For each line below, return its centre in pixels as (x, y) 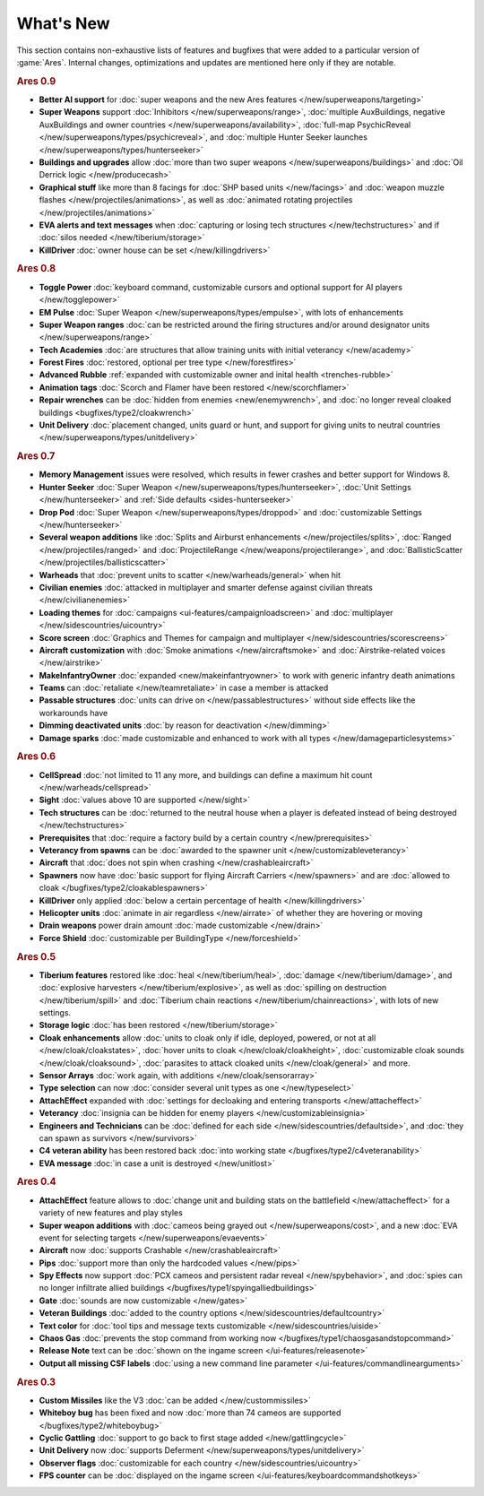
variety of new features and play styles (111, 1213)
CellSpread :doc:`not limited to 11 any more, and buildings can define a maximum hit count (206, 774)
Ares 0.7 (36, 456)
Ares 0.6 (36, 757)
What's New (64, 23)
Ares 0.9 (36, 81)
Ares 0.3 (36, 1382)
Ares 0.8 (36, 269)
